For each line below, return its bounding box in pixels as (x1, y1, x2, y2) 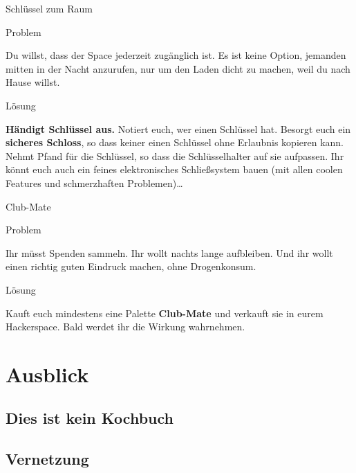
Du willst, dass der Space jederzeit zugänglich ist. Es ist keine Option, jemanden (6, 48, 346, 62)
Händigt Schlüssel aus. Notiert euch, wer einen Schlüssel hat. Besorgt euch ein (6, 121, 351, 136)
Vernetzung (6, 448, 89, 470)
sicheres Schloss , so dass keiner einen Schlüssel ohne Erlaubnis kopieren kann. (6, 135, 344, 150)
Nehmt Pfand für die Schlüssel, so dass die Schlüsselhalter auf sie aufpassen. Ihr (6, 148, 344, 163)
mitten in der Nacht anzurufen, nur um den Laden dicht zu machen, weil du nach (6, 61, 350, 75)
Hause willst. (6, 75, 60, 89)
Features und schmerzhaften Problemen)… (6, 175, 183, 190)
